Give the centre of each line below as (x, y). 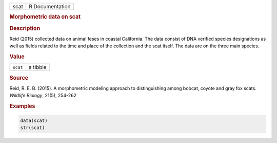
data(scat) (34, 120)
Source (19, 78)
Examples (22, 106)
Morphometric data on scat (45, 17)
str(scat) (33, 128)
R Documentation (50, 6)
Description (25, 28)
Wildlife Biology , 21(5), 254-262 (43, 96)
